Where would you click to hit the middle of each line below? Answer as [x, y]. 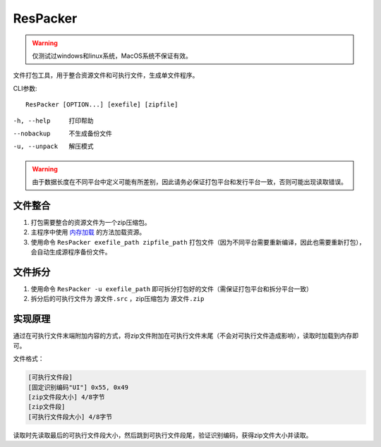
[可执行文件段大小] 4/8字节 [70, 417]
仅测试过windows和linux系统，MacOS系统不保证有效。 [112, 56]
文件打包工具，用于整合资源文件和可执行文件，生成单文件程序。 [106, 75]
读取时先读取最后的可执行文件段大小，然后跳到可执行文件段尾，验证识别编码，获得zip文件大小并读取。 [163, 435]
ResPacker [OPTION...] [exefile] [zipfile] [102, 105]
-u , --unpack [36, 147]
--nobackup [32, 133]
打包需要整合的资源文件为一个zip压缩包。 [91, 222]
